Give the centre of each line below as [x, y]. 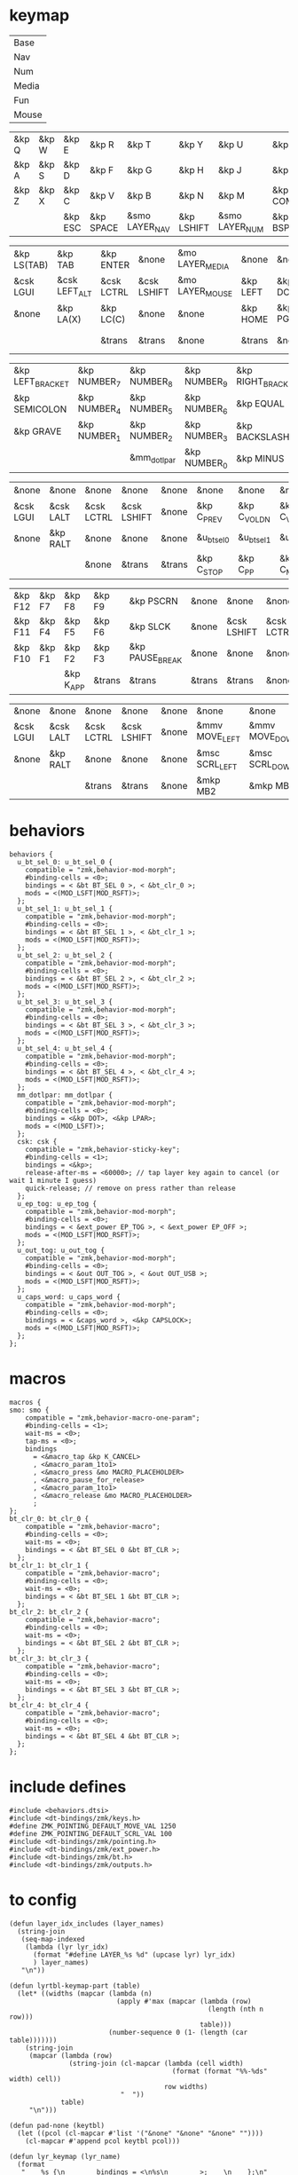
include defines [68, 1787]
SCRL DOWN [272, 765]
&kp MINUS [260, 458]
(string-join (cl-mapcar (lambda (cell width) [156, 2063]
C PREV [209, 517]
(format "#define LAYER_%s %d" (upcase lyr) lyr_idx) [134, 1954]
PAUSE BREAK [156, 658]
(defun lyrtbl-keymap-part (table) [75, 1986]
